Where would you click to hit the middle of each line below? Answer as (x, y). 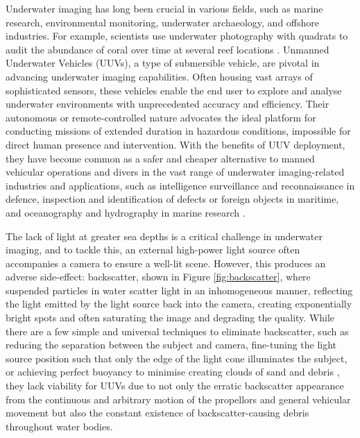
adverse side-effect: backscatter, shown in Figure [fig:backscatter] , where (158, 277)
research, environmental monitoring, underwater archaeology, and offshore (162, 22)
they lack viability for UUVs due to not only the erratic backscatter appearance (175, 386)
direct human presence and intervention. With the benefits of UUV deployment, (175, 144)
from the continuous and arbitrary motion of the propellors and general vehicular (178, 399)
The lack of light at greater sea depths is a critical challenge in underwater (164, 236)
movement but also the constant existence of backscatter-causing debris (157, 413)
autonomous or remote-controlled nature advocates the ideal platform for (161, 117)
